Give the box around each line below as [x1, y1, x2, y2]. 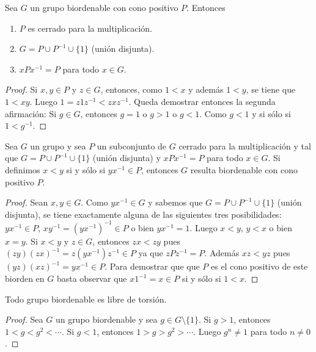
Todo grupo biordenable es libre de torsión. [5, 292, 167, 305]
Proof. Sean [5, 196, 48, 209]
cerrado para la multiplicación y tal [178, 139, 311, 152]
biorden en [5, 272, 45, 284]
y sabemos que [148, 196, 203, 209]
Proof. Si [5, 83, 38, 96]
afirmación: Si [5, 107, 57, 120]
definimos [5, 163, 40, 176]
